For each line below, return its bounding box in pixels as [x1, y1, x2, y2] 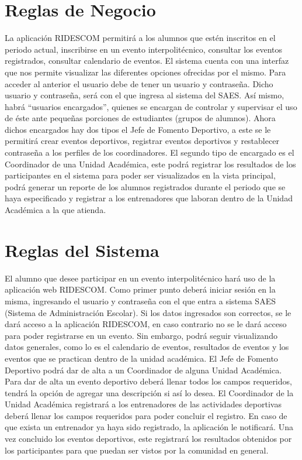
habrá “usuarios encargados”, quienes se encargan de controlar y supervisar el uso [5, 100, 297, 112]
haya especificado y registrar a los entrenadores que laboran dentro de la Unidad [5, 192, 293, 204]
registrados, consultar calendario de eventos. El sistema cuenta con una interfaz [5, 54, 289, 67]
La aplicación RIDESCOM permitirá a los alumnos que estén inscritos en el [5, 32, 276, 44]
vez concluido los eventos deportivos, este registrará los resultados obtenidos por [5, 432, 292, 445]
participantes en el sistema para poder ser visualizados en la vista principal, [5, 169, 276, 181]
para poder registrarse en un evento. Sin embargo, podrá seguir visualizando [5, 329, 277, 341]
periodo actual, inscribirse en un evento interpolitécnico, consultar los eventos [5, 43, 283, 55]
